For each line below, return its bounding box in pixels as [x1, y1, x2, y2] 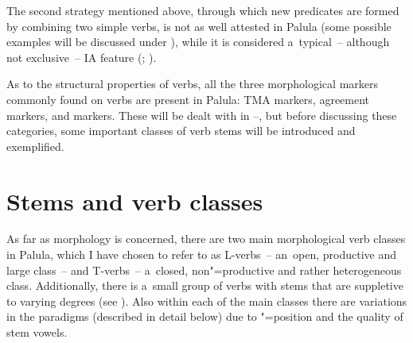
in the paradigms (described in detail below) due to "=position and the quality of [6, 308, 403, 325]
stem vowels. [6, 324, 68, 341]
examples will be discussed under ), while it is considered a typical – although [6, 33, 390, 50]
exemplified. [6, 137, 64, 154]
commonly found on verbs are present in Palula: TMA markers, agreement [6, 91, 370, 107]
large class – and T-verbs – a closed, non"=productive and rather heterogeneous [6, 261, 402, 278]
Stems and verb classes [6, 184, 263, 217]
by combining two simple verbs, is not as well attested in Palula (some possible [6, 17, 392, 34]
